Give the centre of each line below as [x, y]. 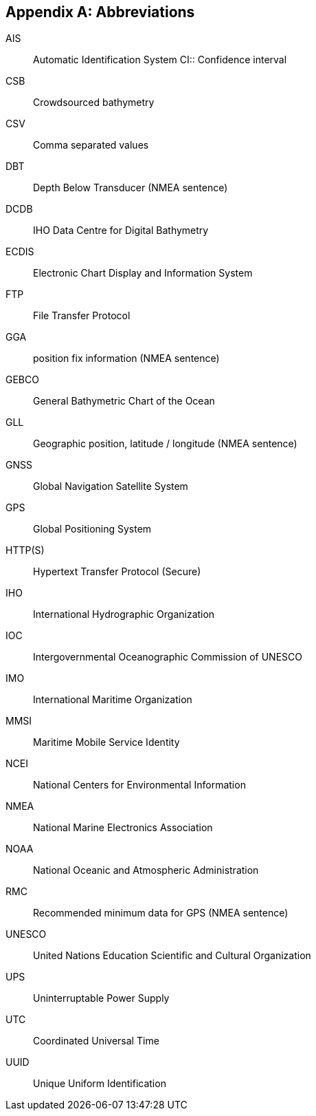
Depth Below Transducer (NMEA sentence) [131, 188]
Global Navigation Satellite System [111, 486]
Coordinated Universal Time [96, 1041]
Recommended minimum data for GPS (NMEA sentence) [161, 913]
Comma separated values [91, 145]
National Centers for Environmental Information [139, 785]
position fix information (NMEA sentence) [126, 358]
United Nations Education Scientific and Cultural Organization [172, 956]
